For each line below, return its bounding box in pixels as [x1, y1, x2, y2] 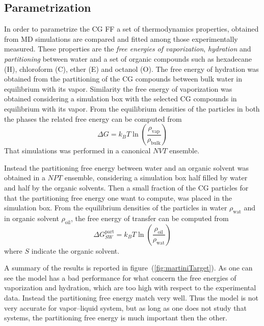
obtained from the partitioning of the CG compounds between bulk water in [4, 73, 243, 84]
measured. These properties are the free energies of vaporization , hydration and [4, 43, 251, 54]
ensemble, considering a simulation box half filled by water [64, 172, 248, 183]
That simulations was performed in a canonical [4, 145, 151, 156]
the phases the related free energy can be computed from [4, 113, 182, 124]
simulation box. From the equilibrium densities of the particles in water [4, 202, 227, 213]
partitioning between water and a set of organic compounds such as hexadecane [4, 53, 252, 64]
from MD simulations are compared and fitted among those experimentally [4, 33, 238, 44]
